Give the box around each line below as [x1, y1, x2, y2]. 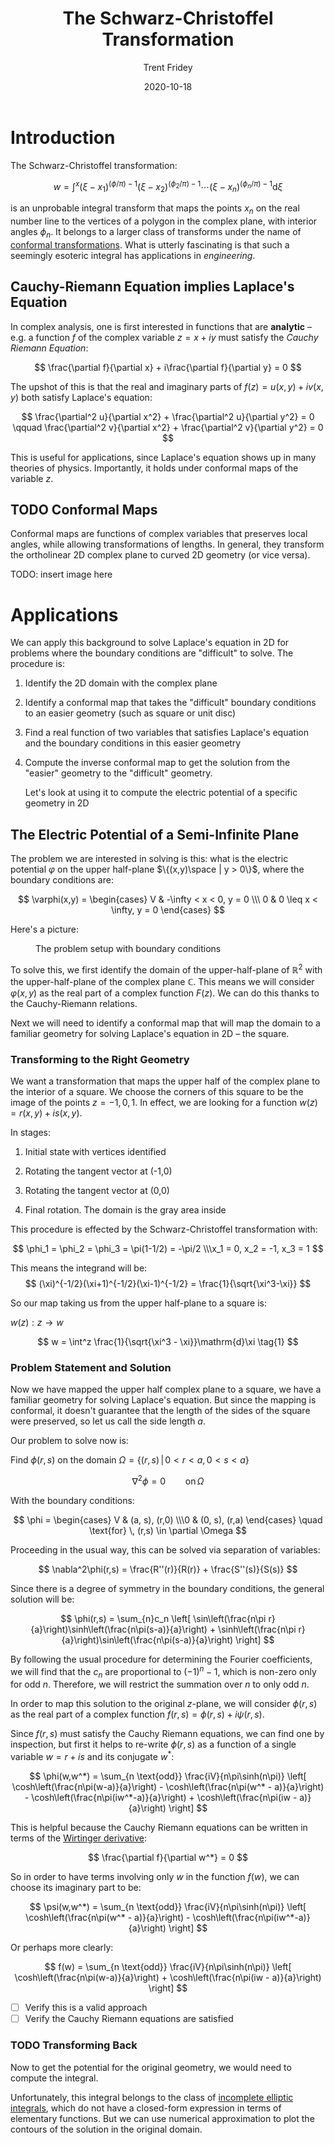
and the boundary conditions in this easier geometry [24, 737, 242, 749]
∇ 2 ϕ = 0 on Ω [131, 1473, 205, 1487]
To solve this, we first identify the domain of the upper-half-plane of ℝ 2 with [10, 962, 323, 976]
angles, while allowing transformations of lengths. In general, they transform [10, 538, 325, 551]
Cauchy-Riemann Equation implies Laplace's [10, 278, 295, 296]
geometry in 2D [24, 797, 90, 809]
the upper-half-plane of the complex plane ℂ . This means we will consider [10, 975, 315, 987]
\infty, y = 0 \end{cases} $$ [110, 904, 225, 916]
